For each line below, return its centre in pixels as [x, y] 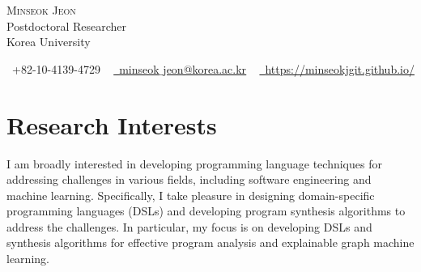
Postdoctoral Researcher [67, 25]
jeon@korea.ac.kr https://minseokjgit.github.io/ [289, 68]
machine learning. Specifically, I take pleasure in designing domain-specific [191, 195]
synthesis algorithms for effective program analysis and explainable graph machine [210, 242]
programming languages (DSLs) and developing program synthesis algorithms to [206, 211]
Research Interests [112, 124]
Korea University [49, 42]
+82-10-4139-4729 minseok [85, 68]
